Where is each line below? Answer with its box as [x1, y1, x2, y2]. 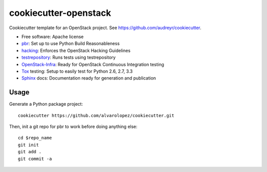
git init [18, 142, 39, 148]
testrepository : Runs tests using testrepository [21, 54, 116, 60]
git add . [18, 149, 42, 155]
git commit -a [18, 156, 52, 162]
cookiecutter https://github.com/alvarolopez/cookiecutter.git [18, 113, 175, 118]
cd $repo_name [18, 135, 52, 141]
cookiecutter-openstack [9, 7, 111, 18]
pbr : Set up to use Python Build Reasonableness [21, 41, 120, 46]
